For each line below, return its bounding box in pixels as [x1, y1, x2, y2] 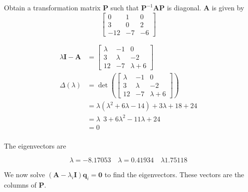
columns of [4, 180, 37, 190]
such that [110, 2, 139, 12]
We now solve [4, 169, 45, 180]
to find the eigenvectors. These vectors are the [104, 169, 245, 180]
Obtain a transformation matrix [4, 2, 101, 12]
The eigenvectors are [4, 140, 66, 151]
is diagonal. [166, 2, 202, 12]
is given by [211, 2, 245, 12]
